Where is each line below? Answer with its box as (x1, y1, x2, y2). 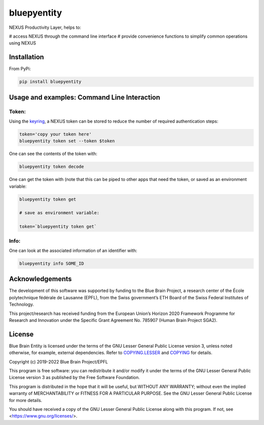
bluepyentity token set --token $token (19, 138, 115, 144)
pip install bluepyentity (19, 79, 82, 85)
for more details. (9, 397, 43, 403)
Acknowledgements (9, 275, 72, 283)
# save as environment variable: (19, 210, 100, 216)
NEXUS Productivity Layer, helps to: (9, 24, 82, 30)
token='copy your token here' (19, 131, 92, 137)
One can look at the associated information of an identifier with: (9, 247, 137, 253)
